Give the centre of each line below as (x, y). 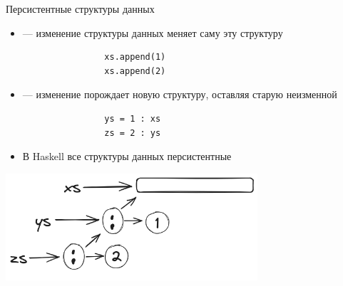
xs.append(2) (135, 71)
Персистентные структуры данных (80, 9)
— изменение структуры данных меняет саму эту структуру (153, 32)
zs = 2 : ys (133, 133)
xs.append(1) (135, 57)
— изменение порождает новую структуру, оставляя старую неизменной (180, 94)
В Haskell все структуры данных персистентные (127, 156)
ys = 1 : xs (133, 118)
